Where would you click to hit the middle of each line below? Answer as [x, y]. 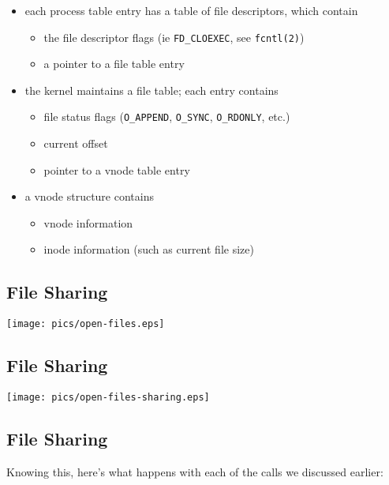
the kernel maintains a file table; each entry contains [151, 90]
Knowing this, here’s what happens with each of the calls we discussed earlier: [195, 471]
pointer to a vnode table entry [117, 169]
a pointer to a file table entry [114, 64]
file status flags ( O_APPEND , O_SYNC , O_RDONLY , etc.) [167, 117]
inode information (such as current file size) [149, 249]
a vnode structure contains [89, 196]
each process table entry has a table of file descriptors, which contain [191, 10]
